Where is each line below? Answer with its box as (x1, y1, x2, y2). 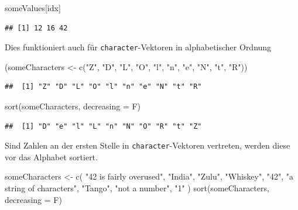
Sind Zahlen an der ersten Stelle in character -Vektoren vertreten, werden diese (5, 139, 290, 152)
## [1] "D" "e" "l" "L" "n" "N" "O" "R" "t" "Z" (5, 122, 202, 130)
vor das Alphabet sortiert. (5, 150, 98, 163)
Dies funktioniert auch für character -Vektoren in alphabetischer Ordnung (5, 41, 272, 53)
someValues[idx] (5, 2, 61, 13)
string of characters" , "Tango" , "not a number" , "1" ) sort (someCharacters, (5, 182, 269, 194)
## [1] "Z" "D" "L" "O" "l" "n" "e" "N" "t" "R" (5, 82, 202, 91)
